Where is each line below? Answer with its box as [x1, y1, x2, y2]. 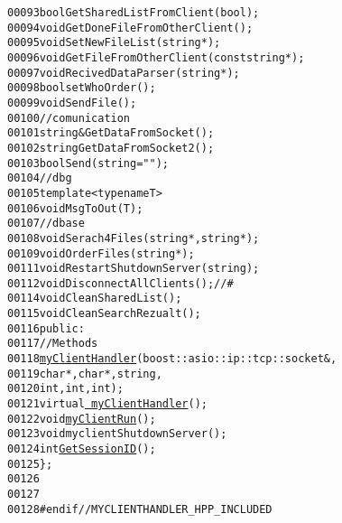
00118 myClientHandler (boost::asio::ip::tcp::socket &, [7, 352, 337, 366]
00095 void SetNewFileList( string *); [7, 36, 221, 50]
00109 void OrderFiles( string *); [7, 247, 195, 260]
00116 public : [7, 322, 85, 335]
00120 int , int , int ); [7, 382, 124, 396]
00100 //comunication [7, 111, 131, 125]
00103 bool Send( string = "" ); [7, 156, 170, 170]
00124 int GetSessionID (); [7, 443, 156, 456]
